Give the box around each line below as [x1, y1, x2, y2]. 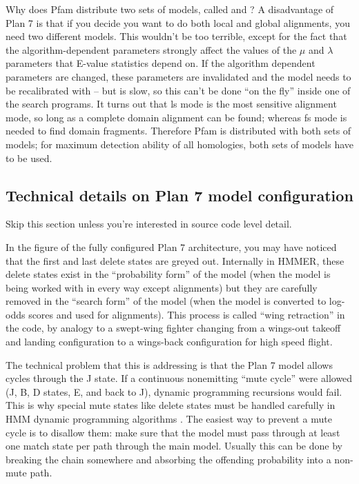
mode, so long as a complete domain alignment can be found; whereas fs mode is [6, 110, 347, 124]
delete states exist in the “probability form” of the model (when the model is [6, 267, 331, 281]
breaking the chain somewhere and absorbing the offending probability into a [6, 452, 331, 466]
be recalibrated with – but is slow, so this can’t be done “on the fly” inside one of [6, 83, 351, 97]
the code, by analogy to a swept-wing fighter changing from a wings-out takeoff [6, 321, 341, 335]
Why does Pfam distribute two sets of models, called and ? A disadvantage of [6, 2, 334, 16]
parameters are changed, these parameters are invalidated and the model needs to [6, 69, 351, 83]
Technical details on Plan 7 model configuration [6, 184, 353, 205]
